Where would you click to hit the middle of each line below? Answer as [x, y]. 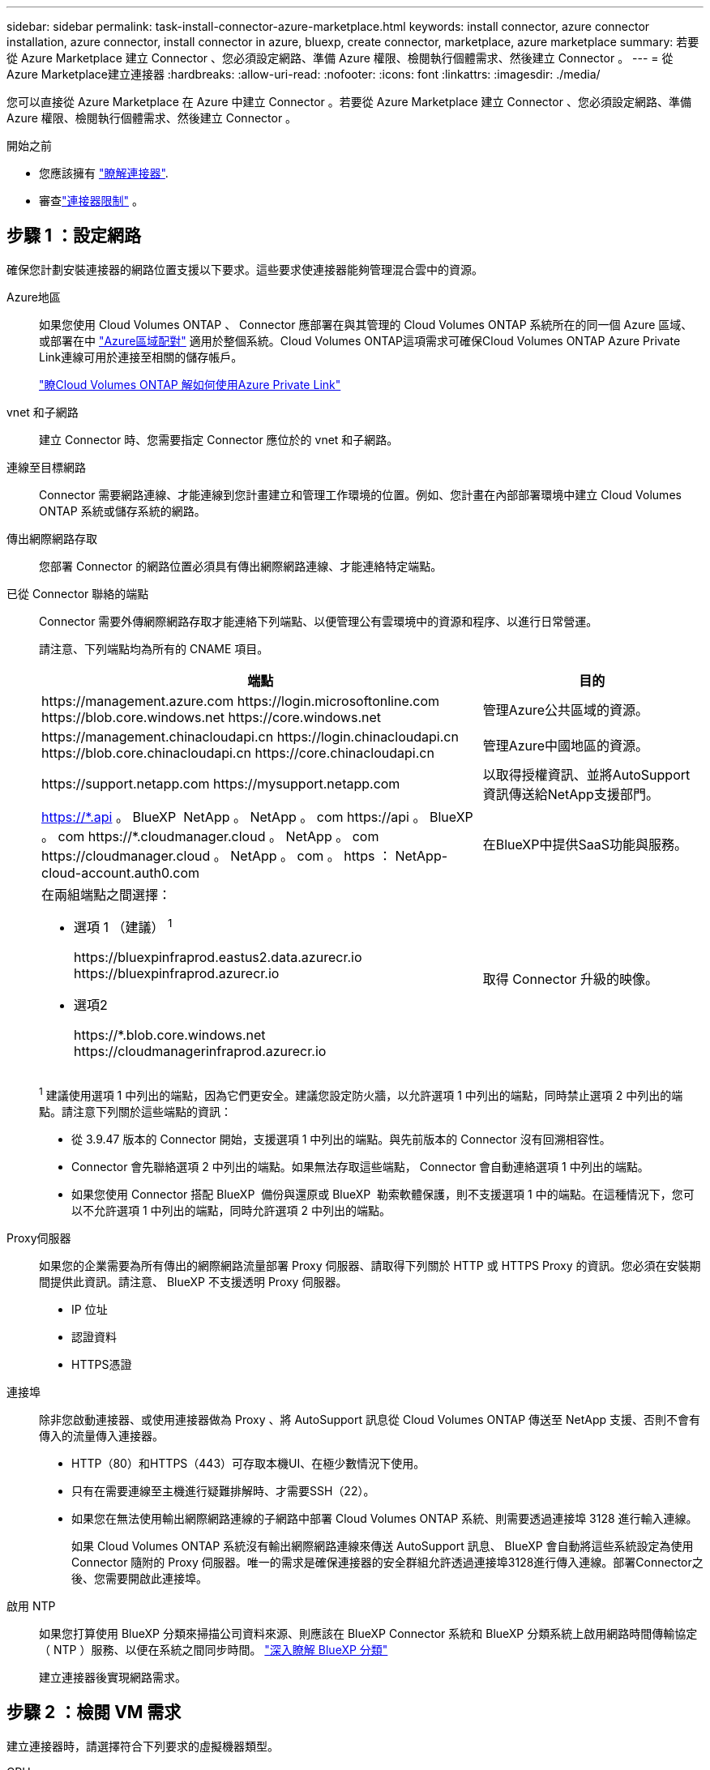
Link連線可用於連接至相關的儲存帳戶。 [141, 357]
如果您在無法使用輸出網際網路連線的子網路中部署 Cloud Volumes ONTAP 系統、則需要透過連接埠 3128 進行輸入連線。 [385, 1518]
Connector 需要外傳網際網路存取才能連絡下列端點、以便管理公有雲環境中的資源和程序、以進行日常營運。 [319, 621]
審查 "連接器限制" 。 [91, 201]
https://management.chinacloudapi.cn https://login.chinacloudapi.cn [250, 736]
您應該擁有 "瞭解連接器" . [104, 173]
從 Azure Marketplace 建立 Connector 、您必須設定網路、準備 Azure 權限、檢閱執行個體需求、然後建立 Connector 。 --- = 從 [340, 58]
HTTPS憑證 [102, 1364]
